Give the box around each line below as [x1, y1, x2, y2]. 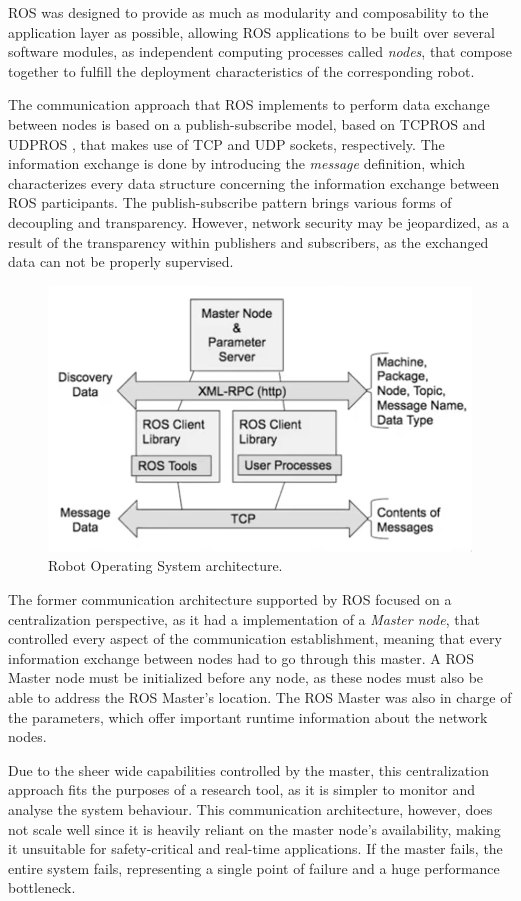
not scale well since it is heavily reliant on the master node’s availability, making [8, 818, 501, 839]
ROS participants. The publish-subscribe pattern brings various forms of [8, 192, 452, 213]
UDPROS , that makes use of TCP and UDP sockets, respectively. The [8, 133, 445, 154]
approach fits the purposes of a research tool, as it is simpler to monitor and [8, 779, 476, 800]
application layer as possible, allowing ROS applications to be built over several [8, 21, 495, 42]
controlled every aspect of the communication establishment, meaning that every [8, 628, 502, 649]
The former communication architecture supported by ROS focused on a [8, 589, 452, 610]
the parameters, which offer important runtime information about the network [8, 706, 488, 727]
